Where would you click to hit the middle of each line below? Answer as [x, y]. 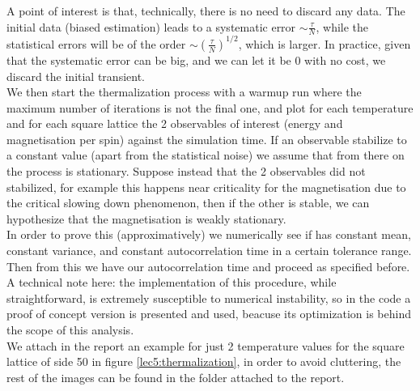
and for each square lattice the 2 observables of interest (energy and [175, 123]
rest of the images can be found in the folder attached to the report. [176, 377]
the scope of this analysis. [70, 330]
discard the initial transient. [76, 76]
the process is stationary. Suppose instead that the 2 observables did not [186, 171]
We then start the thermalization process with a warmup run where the [184, 92]
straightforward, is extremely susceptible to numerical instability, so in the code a [209, 297]
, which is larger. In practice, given [325, 43]
